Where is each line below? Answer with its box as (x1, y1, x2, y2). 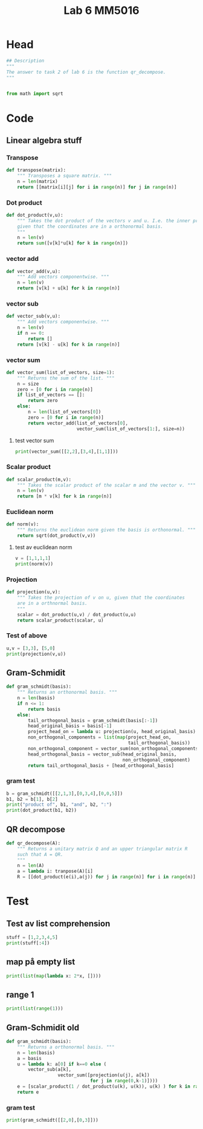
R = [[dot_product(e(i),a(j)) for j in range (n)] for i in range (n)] (17, 874, 196, 880)
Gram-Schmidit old (6, 1022, 80, 1033)
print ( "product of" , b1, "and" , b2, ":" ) (6, 801, 112, 808)
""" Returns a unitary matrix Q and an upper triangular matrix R (17, 846, 188, 852)
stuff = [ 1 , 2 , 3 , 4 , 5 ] (6, 935, 59, 941)
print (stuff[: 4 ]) (6, 940, 50, 946)
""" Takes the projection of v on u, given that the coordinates (17, 594, 185, 601)
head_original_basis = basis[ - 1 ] (28, 723, 112, 729)
